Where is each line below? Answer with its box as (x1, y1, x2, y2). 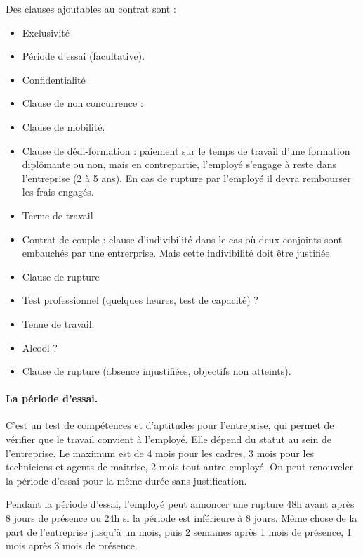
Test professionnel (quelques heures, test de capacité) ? (22, 293, 258, 307)
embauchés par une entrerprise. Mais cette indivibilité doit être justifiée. (22, 245, 333, 260)
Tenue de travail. (22, 316, 95, 331)
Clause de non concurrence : (22, 96, 143, 110)
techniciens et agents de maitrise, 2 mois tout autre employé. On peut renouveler (6, 459, 354, 474)
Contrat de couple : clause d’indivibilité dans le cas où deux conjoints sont (22, 231, 343, 246)
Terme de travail (22, 207, 93, 222)
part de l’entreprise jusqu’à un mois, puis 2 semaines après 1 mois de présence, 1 (6, 524, 352, 539)
